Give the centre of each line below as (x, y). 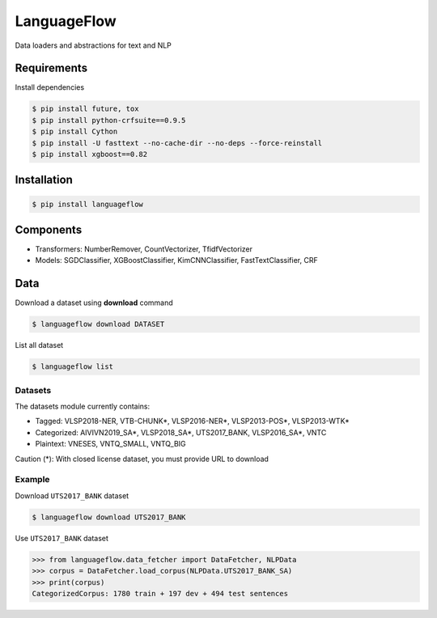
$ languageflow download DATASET (98, 324)
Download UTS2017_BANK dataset (72, 495)
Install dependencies (50, 87)
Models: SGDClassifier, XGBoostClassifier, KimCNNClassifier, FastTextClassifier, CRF (177, 260)
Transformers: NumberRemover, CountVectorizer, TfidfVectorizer (144, 249)
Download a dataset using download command (94, 303)
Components (49, 230)
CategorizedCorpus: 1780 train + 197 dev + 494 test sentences (160, 593)
